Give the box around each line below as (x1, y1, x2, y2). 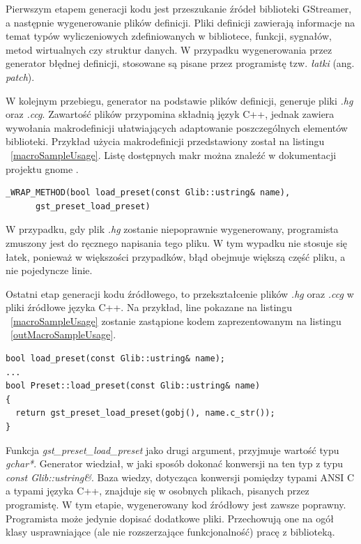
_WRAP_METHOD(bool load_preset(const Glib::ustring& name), (6, 188, 291, 198)
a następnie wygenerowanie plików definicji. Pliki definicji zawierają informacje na (6, 15, 355, 29)
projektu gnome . (6, 161, 79, 176)
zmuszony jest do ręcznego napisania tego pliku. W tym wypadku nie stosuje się (6, 235, 348, 250)
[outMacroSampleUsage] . (10, 327, 116, 342)
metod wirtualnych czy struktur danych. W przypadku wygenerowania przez (6, 42, 332, 56)
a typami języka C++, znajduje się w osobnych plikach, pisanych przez (6, 483, 309, 498)
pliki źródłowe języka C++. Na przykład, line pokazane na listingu (6, 300, 292, 315)
